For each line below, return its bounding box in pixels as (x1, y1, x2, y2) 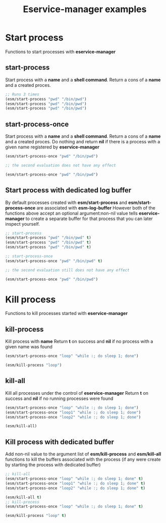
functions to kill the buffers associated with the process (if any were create (5, 456, 161, 462)
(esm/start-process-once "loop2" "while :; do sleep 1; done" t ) (5, 486, 145, 491)
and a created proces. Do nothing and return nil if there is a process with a (5, 139, 160, 145)
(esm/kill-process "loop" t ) (5, 513, 67, 518)
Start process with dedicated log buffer (5, 186, 132, 195)
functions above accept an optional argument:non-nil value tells (5, 210, 138, 216)
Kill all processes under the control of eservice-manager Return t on (5, 390, 149, 396)
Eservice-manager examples (23, 4, 147, 15)
